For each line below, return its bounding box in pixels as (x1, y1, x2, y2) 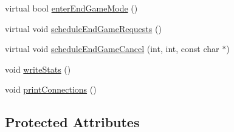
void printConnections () (5, 83, 97, 96)
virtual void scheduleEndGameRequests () (5, 22, 162, 35)
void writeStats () (5, 62, 71, 75)
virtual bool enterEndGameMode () (5, 2, 138, 14)
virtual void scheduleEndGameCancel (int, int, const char (5, 42, 219, 55)
